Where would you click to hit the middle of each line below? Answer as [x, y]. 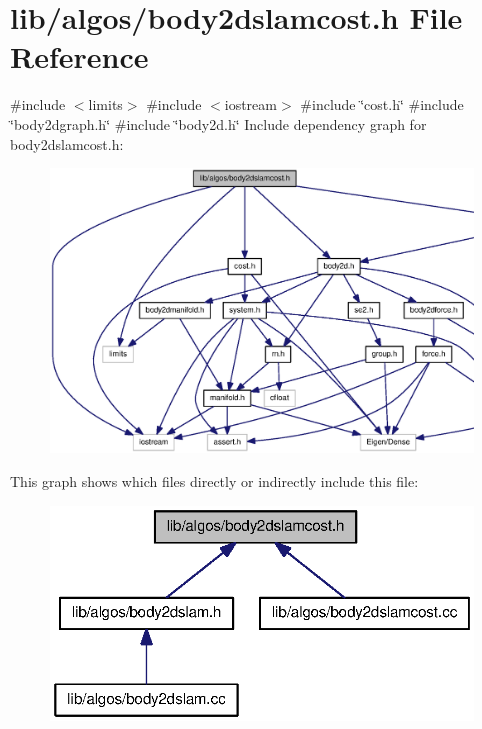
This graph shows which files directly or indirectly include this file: [214, 480]
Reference [79, 56]
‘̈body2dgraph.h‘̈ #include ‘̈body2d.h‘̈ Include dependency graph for [218, 123]
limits [105, 104]
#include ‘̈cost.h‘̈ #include [382, 104]
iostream [250, 104]
